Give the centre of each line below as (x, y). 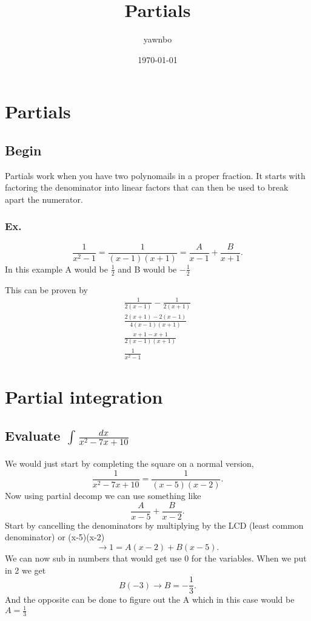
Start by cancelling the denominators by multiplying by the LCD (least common (154, 525)
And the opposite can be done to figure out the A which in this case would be (150, 599)
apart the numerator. (44, 199)
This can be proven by (47, 289)
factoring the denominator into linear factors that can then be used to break (147, 187)
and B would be (147, 269)
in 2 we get (25, 570)
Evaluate (33, 435)
